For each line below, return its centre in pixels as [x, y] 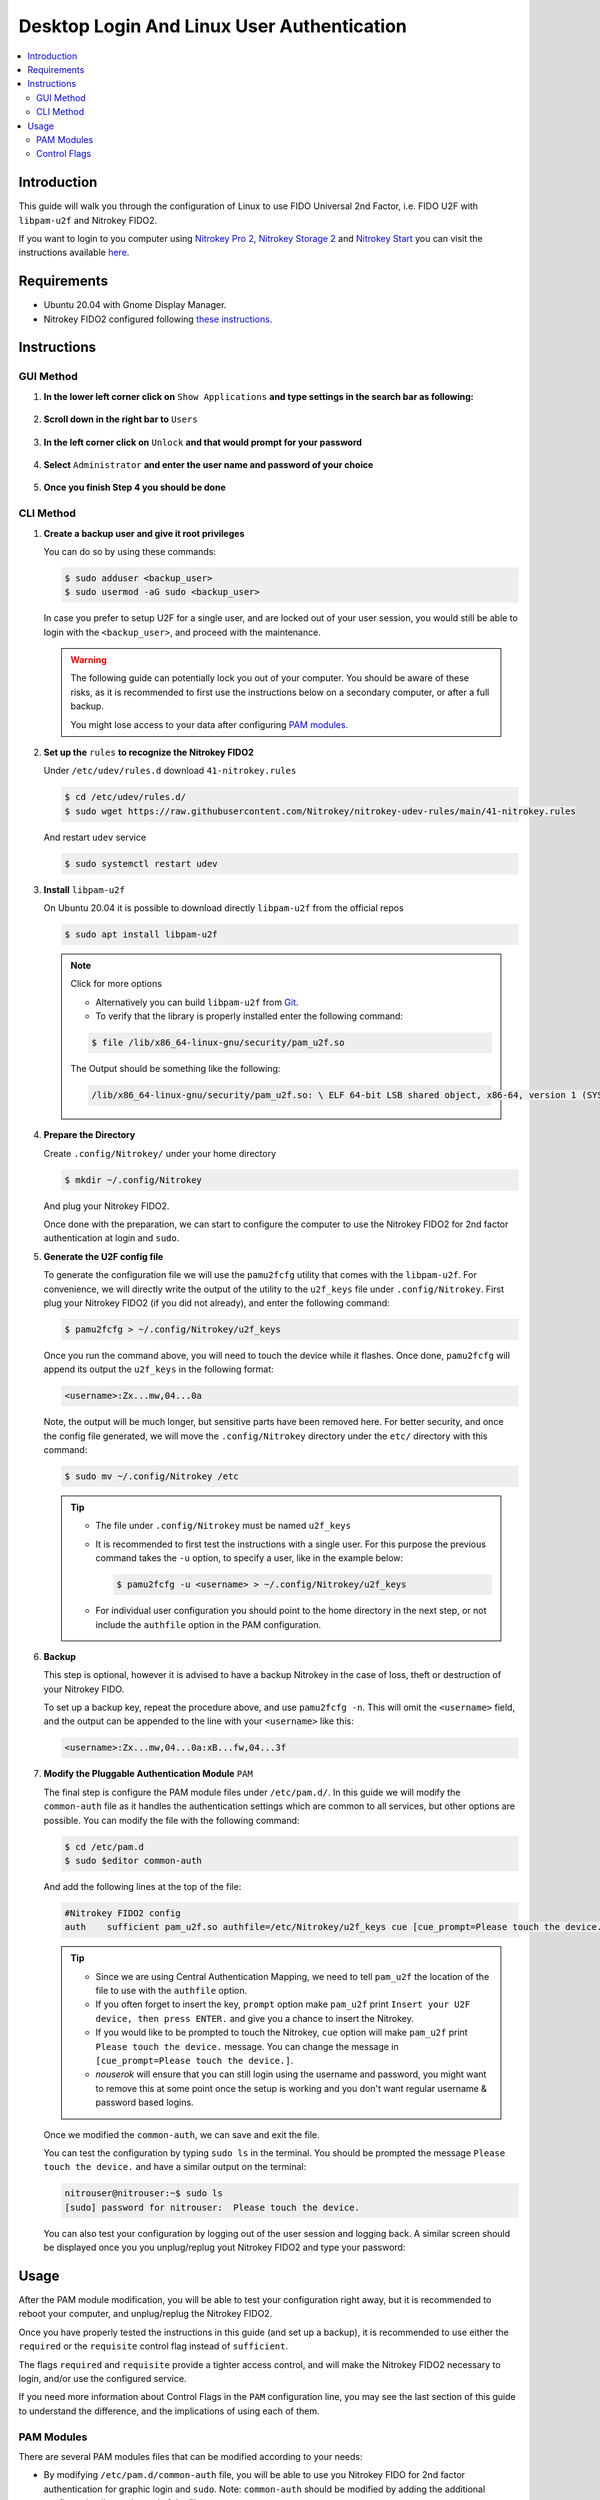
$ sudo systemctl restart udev [141, 863]
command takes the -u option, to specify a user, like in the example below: [249, 1558]
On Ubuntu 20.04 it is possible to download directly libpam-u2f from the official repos [223, 908]
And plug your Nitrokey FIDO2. [106, 1206]
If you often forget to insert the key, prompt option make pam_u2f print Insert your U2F [283, 2004]
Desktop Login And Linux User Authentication [212, 26]
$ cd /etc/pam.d [104, 1846]
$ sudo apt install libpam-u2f [141, 934]
